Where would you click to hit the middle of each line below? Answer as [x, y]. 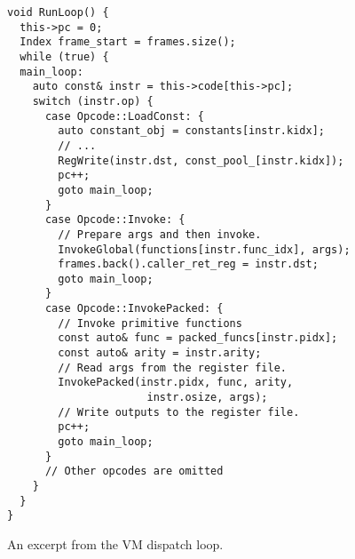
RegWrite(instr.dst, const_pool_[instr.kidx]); [201, 160]
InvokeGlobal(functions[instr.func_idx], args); [204, 249]
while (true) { [64, 56]
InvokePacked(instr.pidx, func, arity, [176, 383]
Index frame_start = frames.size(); [128, 42]
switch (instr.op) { [93, 101]
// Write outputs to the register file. [179, 412]
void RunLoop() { [58, 12]
